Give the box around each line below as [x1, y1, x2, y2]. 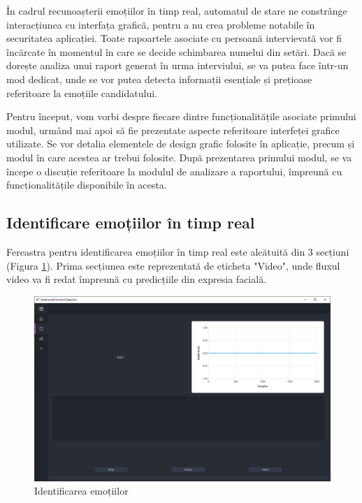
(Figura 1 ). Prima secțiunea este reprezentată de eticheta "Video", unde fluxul [6, 258, 340, 272]
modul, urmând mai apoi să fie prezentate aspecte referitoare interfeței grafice [6, 122, 340, 137]
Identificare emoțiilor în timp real [6, 212, 255, 233]
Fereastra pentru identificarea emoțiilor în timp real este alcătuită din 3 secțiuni [6, 244, 349, 258]
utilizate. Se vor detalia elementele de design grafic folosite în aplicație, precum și [6, 136, 355, 151]
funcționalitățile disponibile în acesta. [6, 177, 167, 192]
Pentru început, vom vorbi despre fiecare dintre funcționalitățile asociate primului [6, 109, 356, 124]
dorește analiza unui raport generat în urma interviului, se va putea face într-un [6, 58, 349, 73]
